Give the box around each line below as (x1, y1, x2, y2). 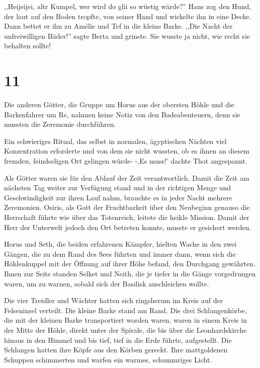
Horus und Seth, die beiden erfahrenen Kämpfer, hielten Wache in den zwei (4, 239, 237, 249)
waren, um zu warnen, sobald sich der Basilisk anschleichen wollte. (4, 278, 209, 288)
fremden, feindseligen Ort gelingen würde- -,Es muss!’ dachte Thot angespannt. (4, 156, 247, 166)
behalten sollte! (4, 40, 51, 51)
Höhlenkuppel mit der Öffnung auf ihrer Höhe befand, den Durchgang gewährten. (4, 258, 255, 269)
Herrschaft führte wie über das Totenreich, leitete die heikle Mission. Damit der (4, 212, 249, 223)
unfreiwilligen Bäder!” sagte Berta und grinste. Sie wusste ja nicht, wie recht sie (4, 30, 250, 41)
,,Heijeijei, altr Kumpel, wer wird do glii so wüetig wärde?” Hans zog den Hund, (4, 1, 251, 11)
